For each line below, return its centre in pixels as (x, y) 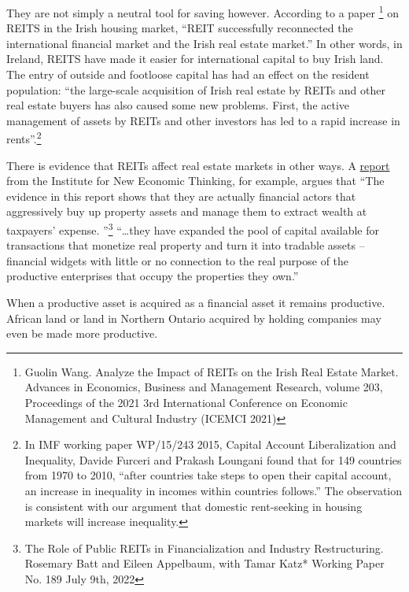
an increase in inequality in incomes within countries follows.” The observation (214, 490)
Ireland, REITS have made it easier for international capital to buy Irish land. (195, 59)
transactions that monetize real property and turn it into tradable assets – (186, 245)
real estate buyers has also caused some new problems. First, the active (178, 105)
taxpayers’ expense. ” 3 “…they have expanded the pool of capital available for (193, 229)
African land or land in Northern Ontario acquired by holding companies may (194, 318)
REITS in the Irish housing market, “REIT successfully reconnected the (180, 28)
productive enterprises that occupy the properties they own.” (153, 276)
